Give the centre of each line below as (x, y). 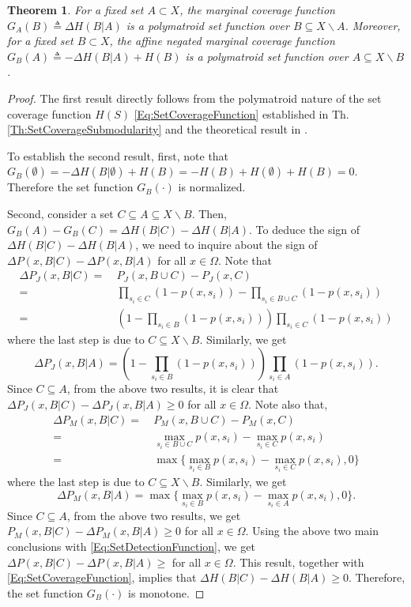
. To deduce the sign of (305, 229)
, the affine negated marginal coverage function (222, 41)
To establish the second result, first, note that (118, 155)
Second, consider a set (60, 213)
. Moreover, (373, 25)
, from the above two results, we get (154, 515)
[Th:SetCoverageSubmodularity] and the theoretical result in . (157, 129)
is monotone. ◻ (166, 592)
